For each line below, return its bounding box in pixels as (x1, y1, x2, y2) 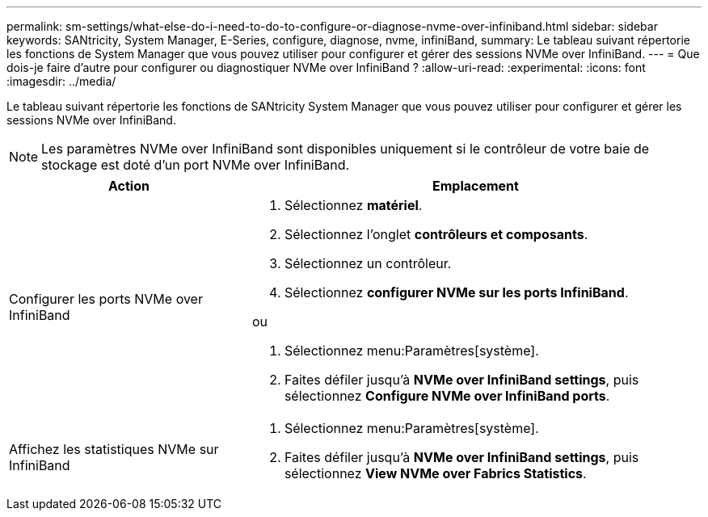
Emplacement (432, 178, 519, 194)
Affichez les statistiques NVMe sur (9, 441, 219, 457)
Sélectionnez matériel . (284, 197, 423, 213)
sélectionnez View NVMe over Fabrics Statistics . (284, 465, 587, 481)
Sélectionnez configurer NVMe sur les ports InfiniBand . (284, 284, 629, 301)
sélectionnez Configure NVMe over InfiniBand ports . (284, 388, 610, 404)
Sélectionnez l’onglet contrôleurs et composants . (284, 226, 588, 242)
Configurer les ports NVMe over (9, 291, 203, 307)
